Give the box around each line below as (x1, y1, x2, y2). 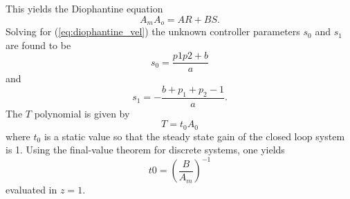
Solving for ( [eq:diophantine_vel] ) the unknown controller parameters (6, 24, 300, 39)
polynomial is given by (34, 106, 130, 120)
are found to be (6, 37, 71, 52)
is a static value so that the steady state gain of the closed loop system (44, 129, 345, 143)
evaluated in (6, 182, 57, 197)
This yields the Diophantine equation (6, 1, 163, 15)
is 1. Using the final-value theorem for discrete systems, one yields (6, 142, 285, 157)
